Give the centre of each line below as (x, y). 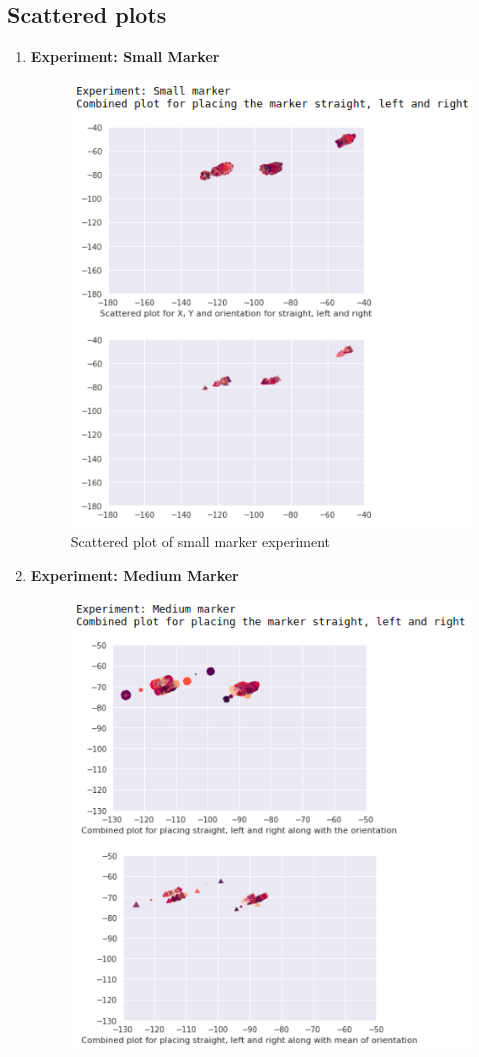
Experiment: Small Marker (125, 56)
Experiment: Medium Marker (134, 574)
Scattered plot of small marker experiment (200, 541)
